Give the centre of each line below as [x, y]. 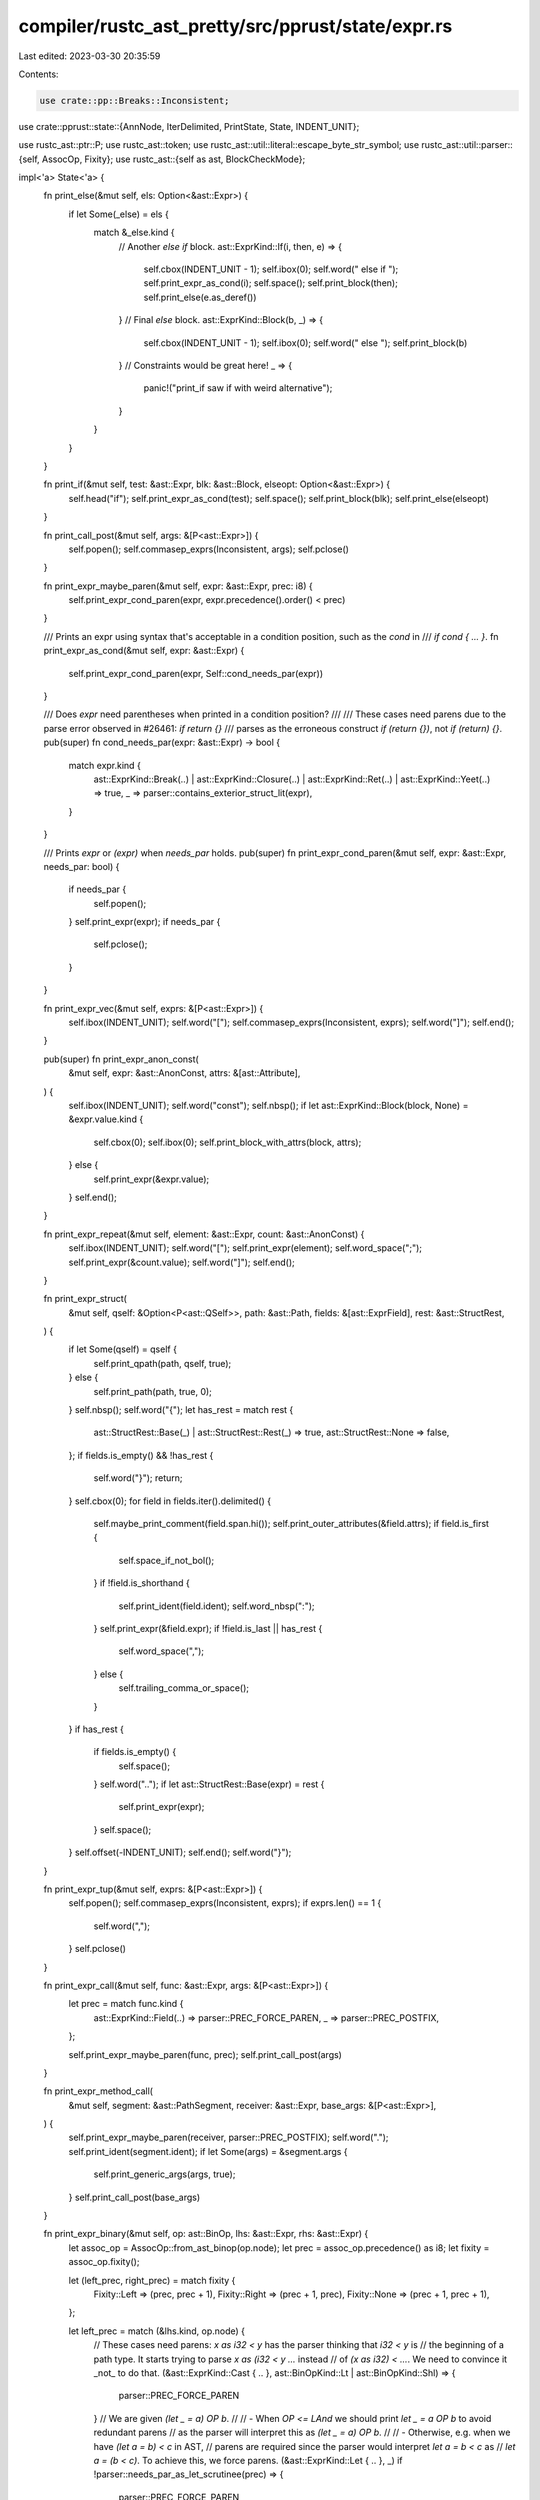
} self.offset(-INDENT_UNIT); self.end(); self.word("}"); [180, 1852]
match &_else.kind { [134, 232]
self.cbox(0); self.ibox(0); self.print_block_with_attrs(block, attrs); [227, 1142]
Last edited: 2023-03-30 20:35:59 [89, 56]
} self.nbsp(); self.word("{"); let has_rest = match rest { [181, 1410]
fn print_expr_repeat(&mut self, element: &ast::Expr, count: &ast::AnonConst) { [204, 1234]
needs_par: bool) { [81, 866]
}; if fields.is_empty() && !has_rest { [141, 1455]
